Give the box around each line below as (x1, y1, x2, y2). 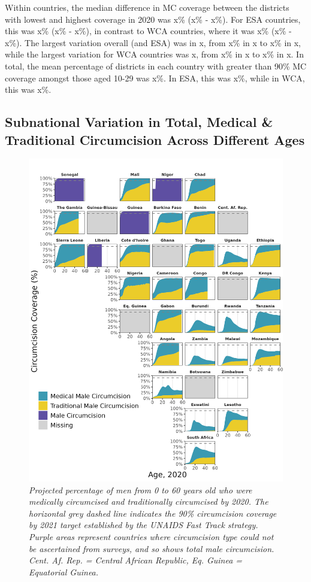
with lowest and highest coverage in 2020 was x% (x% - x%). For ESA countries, (5, 13, 301, 25)
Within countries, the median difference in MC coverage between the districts (5, 1, 289, 13)
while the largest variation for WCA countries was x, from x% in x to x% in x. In (5, 48, 304, 60)
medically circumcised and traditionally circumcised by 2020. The (29, 495, 268, 508)
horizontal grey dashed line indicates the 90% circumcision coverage (29, 507, 277, 519)
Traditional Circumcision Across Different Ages (5, 130, 305, 148)
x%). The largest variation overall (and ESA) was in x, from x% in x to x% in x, (5, 36, 301, 48)
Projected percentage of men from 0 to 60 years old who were (29, 483, 252, 496)
